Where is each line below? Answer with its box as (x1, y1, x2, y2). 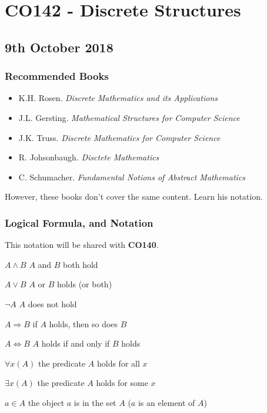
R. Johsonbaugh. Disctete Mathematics (18, 151, 159, 163)
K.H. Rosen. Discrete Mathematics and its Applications (18, 92, 218, 104)
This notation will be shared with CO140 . (5, 239, 159, 251)
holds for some (96, 377, 148, 389)
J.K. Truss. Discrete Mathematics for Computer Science (18, 131, 221, 143)
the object (28, 396, 65, 408)
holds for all (96, 357, 140, 369)
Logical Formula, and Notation (5, 215, 153, 230)
